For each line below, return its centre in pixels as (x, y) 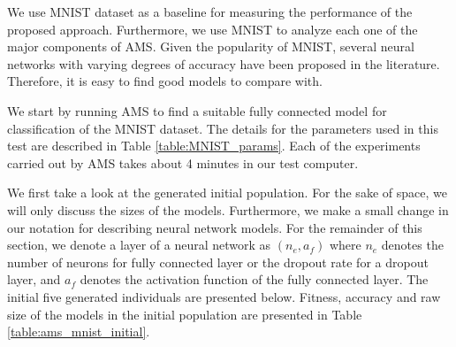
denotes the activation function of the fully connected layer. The (254, 279)
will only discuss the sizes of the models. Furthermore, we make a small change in (228, 209)
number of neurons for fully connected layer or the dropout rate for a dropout (218, 262)
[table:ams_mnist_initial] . (79, 332)
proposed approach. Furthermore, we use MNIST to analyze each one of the (213, 29)
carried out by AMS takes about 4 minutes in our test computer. (183, 162)
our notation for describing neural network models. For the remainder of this (215, 227)
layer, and (34, 279)
